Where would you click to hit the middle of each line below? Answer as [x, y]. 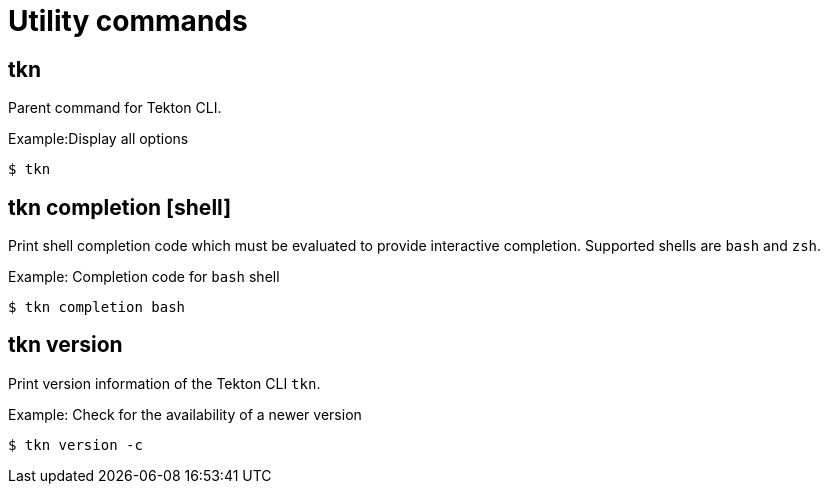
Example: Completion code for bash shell [144, 277]
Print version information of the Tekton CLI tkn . [164, 383]
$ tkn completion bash [97, 307]
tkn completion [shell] [120, 207]
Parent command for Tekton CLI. [115, 108]
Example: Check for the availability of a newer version [185, 414]
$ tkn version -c [75, 444]
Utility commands [128, 21]
